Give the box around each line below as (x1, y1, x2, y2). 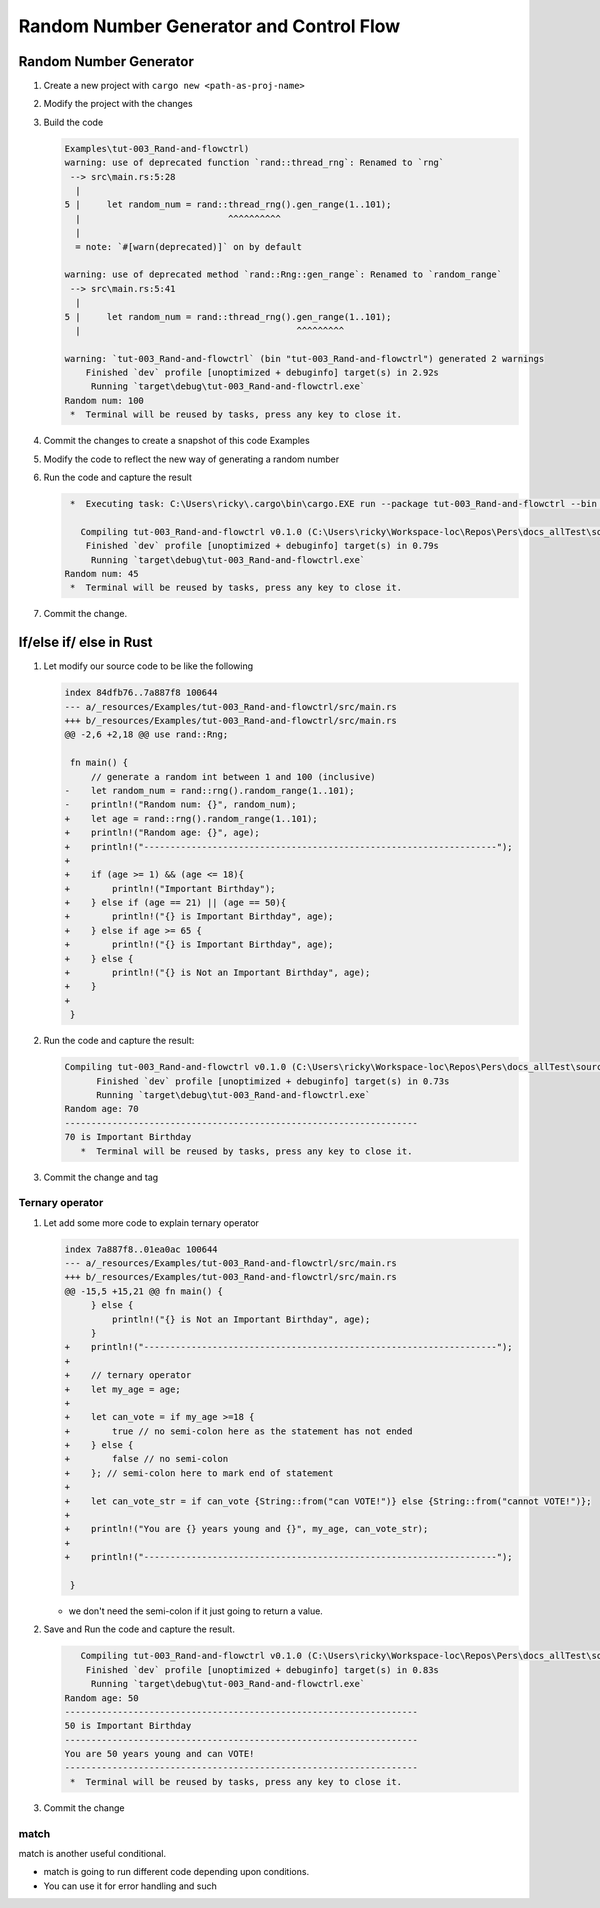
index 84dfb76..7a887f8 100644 (64, 687, 219, 699)
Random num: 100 (64, 395, 145, 406)
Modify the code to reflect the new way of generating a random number (43, 453, 340, 465)
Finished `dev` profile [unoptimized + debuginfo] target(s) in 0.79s (85, 540, 440, 552)
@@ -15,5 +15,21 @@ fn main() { (64, 1285, 224, 1297)
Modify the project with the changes (43, 98, 194, 110)
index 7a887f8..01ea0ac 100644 (64, 1243, 219, 1255)
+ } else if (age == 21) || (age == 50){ (64, 897, 287, 909)
